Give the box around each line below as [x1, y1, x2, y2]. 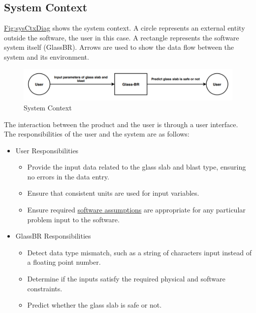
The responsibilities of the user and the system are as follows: [4, 129, 190, 139]
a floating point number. [27, 257, 101, 267]
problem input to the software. [27, 214, 120, 224]
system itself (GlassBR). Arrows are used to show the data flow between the [4, 42, 234, 52]
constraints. [27, 283, 63, 293]
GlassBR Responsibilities [15, 231, 91, 241]
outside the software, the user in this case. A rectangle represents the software [4, 32, 239, 42]
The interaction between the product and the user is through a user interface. [4, 119, 238, 129]
